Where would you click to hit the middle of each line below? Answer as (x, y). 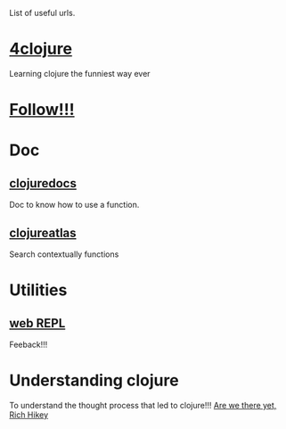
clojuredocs (43, 183)
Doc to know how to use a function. (74, 205)
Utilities (38, 290)
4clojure (41, 49)
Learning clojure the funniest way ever (80, 73)
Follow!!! (42, 110)
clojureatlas (43, 232)
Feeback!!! (29, 344)
